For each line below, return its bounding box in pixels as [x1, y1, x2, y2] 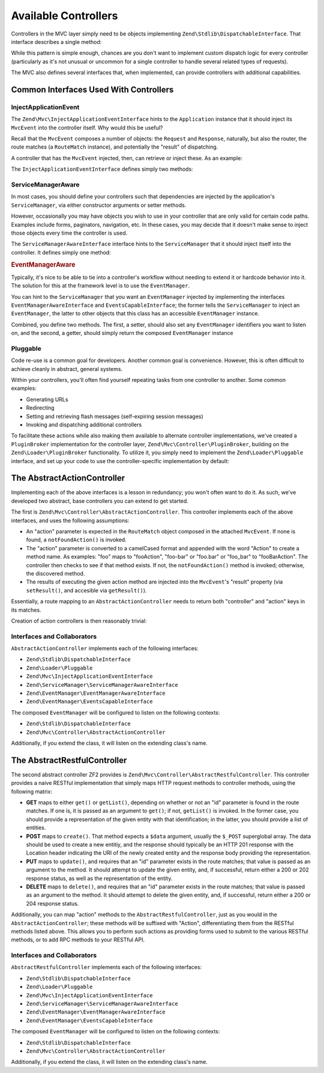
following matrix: [11, 788, 52, 795]
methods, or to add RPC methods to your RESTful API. [11, 936, 145, 944]
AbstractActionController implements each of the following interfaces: [11, 645, 199, 652]
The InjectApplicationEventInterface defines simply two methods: [11, 165, 193, 173]
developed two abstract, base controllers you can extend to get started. [11, 497, 189, 505]
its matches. [11, 606, 41, 613]
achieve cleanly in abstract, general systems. [11, 365, 123, 372]
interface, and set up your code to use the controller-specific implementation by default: [11, 457, 229, 464]
